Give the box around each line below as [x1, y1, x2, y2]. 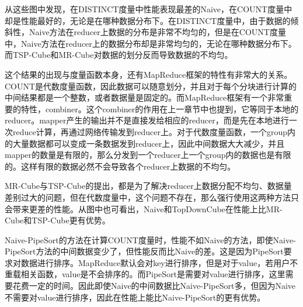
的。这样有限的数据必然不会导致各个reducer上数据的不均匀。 [5, 160, 236, 172]
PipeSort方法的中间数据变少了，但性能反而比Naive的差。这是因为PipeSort [5, 245, 284, 257]
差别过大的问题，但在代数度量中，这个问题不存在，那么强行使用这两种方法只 [5, 191, 299, 203]
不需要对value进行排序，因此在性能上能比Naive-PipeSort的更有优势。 [5, 291, 266, 303]
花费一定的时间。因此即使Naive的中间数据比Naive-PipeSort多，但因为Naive [12, 280, 296, 292]
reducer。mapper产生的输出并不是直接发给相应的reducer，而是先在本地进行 [5, 114, 289, 126]
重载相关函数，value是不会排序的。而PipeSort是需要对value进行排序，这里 [5, 268, 285, 280]
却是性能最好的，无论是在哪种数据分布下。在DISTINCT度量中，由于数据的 [5, 14, 291, 26]
